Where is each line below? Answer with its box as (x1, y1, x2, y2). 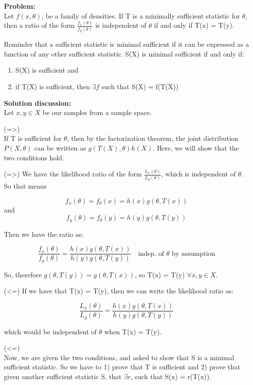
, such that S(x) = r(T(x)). (130, 371, 211, 381)
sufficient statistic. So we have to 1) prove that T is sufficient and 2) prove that (4, 362, 240, 372)
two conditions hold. (4, 152, 64, 162)
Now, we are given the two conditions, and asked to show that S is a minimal (4, 352, 235, 362)
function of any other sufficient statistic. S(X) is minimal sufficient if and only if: (4, 48, 244, 58)
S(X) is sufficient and (15, 65, 79, 75)
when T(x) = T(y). (104, 326, 162, 336)
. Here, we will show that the (152, 142, 239, 153)
